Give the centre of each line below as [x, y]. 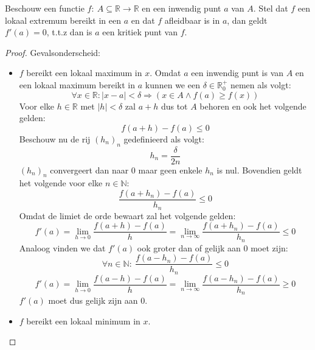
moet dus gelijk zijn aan [93, 300]
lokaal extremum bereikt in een [63, 20]
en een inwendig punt [182, 8]
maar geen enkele [170, 170]
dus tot [174, 106]
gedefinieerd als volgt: [164, 138]
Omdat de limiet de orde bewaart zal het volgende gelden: [127, 215]
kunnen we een [172, 84]
